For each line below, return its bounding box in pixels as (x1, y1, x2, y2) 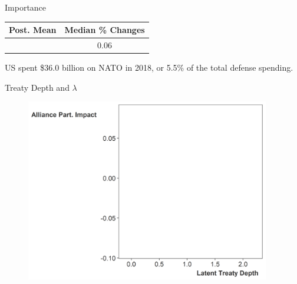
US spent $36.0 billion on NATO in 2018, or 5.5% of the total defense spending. (5, 61, 293, 74)
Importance (5, 1, 47, 13)
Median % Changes (64, 24, 145, 36)
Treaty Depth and (5, 81, 70, 93)
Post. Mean (9, 24, 57, 36)
